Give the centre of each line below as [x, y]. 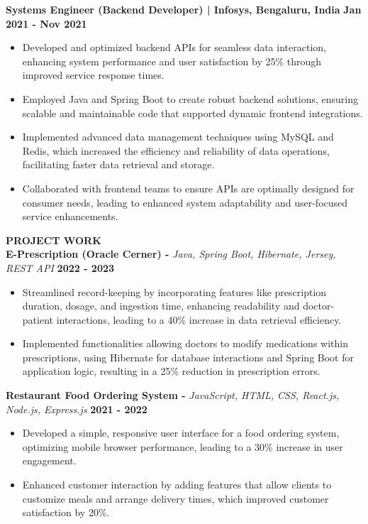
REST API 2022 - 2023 [60, 267]
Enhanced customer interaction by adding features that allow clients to [177, 485]
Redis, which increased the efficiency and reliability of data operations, [176, 150]
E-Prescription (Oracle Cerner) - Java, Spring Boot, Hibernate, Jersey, [171, 254]
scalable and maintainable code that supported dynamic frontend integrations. [193, 113]
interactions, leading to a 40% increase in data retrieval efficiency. [199, 319]
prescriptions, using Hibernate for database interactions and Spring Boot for [188, 357]
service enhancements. [70, 216]
